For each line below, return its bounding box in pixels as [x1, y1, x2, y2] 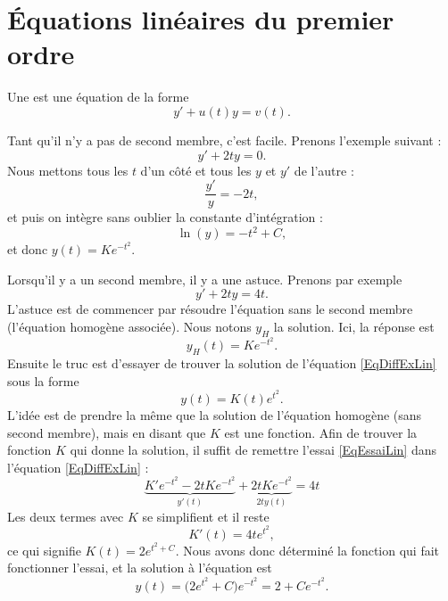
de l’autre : [294, 161, 354, 179]
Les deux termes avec [7, 506, 124, 525]
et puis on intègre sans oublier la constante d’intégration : [7, 208, 323, 226]
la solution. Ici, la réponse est [273, 317, 435, 336]
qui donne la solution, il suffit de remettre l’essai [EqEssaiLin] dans [70, 440, 436, 459]
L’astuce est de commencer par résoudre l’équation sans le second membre [7, 300, 413, 318]
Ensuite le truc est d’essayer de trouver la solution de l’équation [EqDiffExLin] [7, 354, 436, 373]
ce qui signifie [7, 540, 81, 559]
